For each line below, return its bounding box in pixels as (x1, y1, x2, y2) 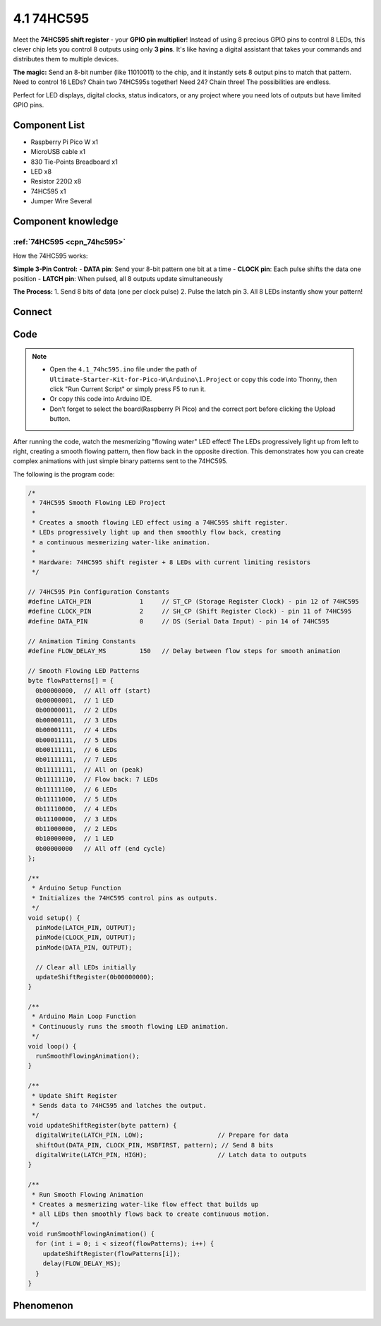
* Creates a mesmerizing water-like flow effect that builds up (32, 1200, 259, 1208)
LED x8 (30, 167, 52, 176)
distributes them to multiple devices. (13, 55, 119, 64)
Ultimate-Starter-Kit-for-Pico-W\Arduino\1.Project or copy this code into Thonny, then (49, 375, 337, 383)
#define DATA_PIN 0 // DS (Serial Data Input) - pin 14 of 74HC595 (28, 617, 329, 625)
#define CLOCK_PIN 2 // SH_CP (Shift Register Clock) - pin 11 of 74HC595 (28, 607, 352, 616)
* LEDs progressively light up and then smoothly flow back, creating (32, 528, 282, 537)
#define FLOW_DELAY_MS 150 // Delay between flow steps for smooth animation (28, 647, 341, 655)
